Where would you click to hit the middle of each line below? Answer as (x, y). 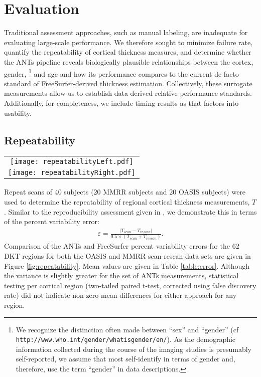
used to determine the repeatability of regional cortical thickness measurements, (127, 201)
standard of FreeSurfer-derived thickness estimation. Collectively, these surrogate (128, 83)
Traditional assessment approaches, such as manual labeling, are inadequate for (126, 32)
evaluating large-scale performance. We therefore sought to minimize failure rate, (128, 42)
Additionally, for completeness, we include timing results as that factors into (121, 103)
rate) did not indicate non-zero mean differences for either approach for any (120, 295)
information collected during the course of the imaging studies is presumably (134, 349)
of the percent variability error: (52, 221)
